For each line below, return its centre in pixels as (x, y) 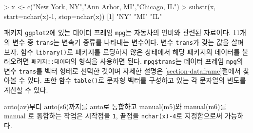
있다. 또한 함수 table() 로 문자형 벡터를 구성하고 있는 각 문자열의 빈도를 (136, 80)
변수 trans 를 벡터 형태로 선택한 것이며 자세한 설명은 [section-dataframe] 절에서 (122, 70)
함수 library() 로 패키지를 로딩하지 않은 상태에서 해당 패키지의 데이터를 (130, 51)
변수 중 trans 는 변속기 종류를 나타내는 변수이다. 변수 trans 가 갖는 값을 (121, 42)
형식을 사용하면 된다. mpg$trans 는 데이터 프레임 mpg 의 (161, 61)
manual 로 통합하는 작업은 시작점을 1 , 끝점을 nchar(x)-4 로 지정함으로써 (113, 116)
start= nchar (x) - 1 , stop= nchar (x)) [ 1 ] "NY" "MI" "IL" (83, 16)
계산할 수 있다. (26, 90)
